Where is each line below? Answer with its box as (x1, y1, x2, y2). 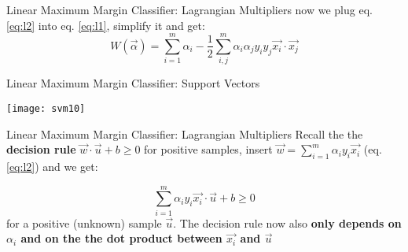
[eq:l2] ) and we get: (6, 157, 98, 174)
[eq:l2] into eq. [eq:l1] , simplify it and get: (6, 17, 205, 33)
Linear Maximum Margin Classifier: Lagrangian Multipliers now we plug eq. (6, 2, 373, 17)
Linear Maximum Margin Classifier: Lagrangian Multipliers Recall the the (6, 125, 363, 142)
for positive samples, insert (144, 141, 273, 157)
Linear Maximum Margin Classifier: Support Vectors (6, 75, 260, 91)
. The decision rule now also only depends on (173, 214, 402, 231)
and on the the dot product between (20, 230, 222, 246)
